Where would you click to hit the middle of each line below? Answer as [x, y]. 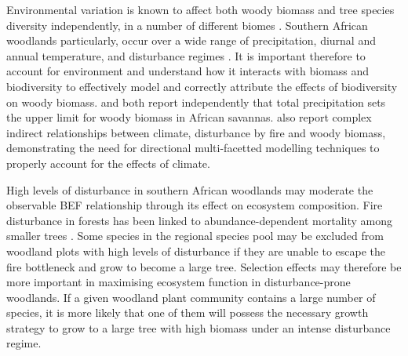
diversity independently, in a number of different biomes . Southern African [187, 25]
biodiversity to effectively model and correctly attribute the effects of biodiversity [202, 86]
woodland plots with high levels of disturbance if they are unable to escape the [196, 251]
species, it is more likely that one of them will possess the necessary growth [188, 312]
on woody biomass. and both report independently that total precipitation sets [196, 102]
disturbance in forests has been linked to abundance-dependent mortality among [200, 220]
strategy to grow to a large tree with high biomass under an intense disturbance [199, 327]
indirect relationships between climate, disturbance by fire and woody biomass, [196, 132]
